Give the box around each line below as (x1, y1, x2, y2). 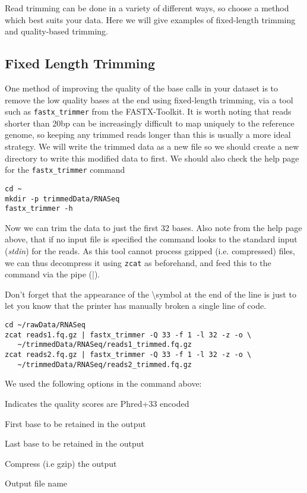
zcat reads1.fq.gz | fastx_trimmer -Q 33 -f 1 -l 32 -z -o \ (5, 330, 252, 339)
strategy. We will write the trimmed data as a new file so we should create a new (5, 140, 299, 153)
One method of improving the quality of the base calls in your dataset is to (5, 81, 278, 94)
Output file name (5, 477, 68, 489)
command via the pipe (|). (5, 268, 100, 280)
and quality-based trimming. (5, 25, 108, 37)
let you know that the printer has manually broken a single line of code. (5, 299, 267, 312)
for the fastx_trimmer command (5, 163, 125, 176)
